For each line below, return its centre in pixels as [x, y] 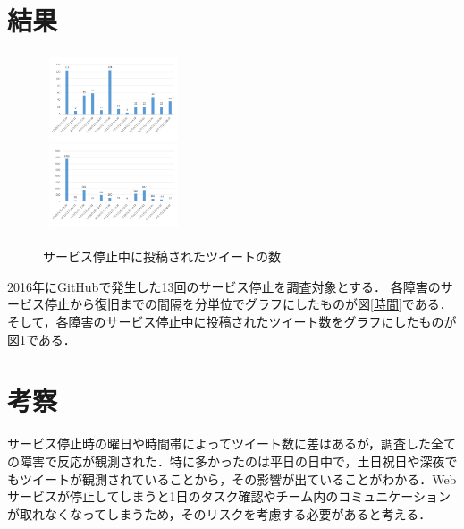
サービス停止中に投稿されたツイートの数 [162, 256]
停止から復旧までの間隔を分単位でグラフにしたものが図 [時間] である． [248, 304]
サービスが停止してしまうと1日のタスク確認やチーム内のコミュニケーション [229, 496]
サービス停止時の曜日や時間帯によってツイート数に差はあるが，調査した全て [232, 444]
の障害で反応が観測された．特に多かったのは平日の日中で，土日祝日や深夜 [226, 461]
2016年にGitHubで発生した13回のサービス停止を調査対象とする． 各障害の [224, 286]
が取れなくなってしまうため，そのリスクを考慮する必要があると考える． [219, 513]
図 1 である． [42, 339]
